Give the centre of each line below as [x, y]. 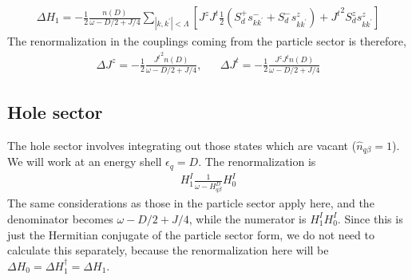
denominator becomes [60, 218]
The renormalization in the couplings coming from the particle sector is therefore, [207, 41]
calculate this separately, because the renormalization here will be [168, 250]
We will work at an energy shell [85, 162]
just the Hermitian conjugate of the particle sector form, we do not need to [191, 234]
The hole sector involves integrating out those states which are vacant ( [182, 146]
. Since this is [370, 218]
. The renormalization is [257, 162]
